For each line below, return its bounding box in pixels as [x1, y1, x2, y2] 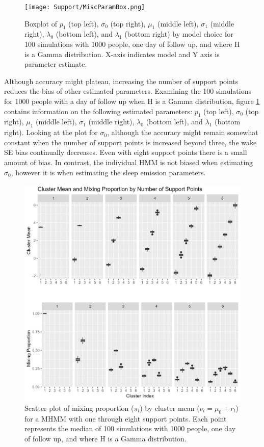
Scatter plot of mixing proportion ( [24, 402, 134, 413]
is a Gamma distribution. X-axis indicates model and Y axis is [24, 48, 220, 59]
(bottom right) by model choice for [124, 29, 233, 39]
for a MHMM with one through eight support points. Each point [24, 413, 227, 424]
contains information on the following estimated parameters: [4, 106, 193, 116]
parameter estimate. [24, 59, 87, 69]
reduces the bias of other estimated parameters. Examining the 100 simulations [4, 86, 251, 96]
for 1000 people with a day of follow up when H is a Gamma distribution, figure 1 [4, 96, 260, 107]
